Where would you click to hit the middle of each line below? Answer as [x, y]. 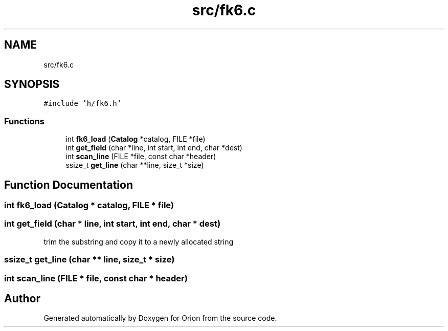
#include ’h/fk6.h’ [83, 104]
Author [22, 298]
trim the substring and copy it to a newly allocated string [139, 241]
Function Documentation [69, 185]
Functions [24, 121]
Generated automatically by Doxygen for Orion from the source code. [160, 318]
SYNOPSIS [32, 84]
